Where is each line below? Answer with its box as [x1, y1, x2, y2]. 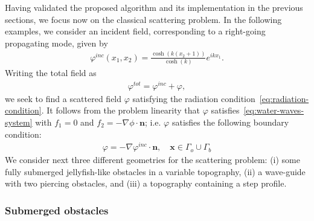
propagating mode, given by [5, 36, 108, 49]
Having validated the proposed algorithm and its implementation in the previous [5, 1, 303, 13]
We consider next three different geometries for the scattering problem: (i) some [5, 153, 300, 166]
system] [5, 115, 33, 128]
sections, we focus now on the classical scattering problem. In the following [5, 13, 282, 25]
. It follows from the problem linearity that [41, 104, 200, 117]
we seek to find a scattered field [5, 92, 122, 104]
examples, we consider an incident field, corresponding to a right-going [5, 25, 266, 37]
